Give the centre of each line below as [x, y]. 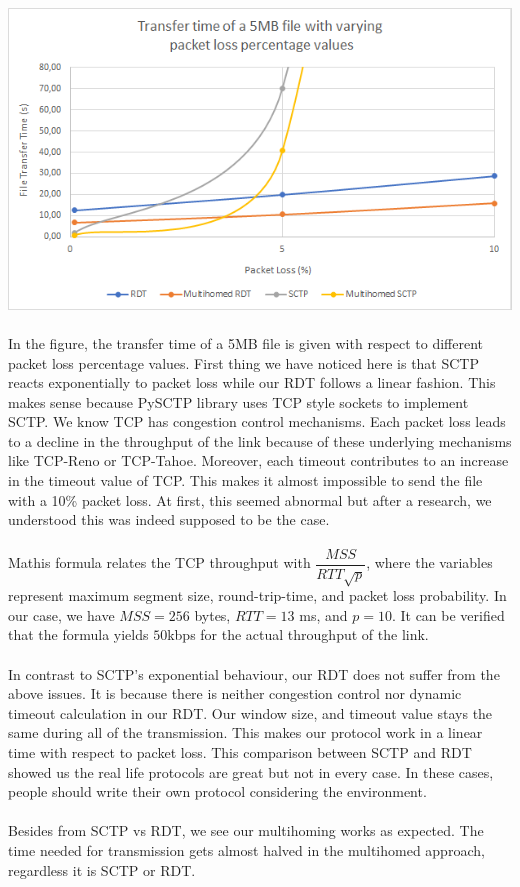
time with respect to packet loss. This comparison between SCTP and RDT [240, 752]
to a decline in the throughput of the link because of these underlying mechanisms [260, 440]
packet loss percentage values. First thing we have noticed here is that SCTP [244, 362]
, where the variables [429, 562]
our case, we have [61, 614]
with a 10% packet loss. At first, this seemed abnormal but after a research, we [250, 499]
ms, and [323, 614]
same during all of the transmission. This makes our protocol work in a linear [245, 732]
